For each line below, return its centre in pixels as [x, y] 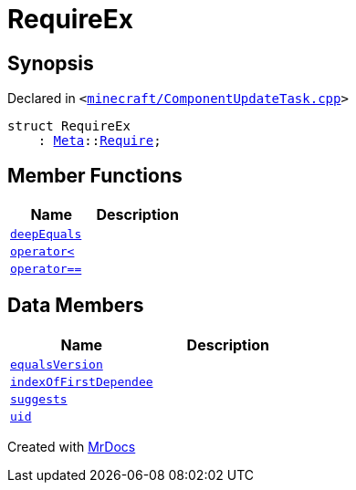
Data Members [76, 306]
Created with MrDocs [72, 446]
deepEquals [46, 235]
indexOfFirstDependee [82, 381]
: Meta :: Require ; [99, 141]
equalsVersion [57, 364]
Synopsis [51, 63]
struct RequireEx [69, 126]
